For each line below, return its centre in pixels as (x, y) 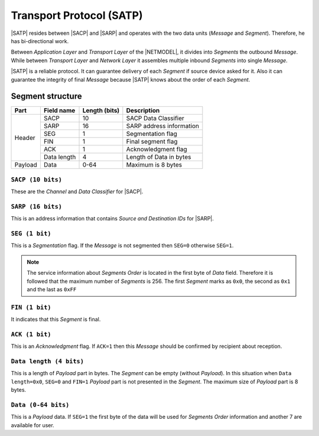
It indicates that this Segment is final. (56, 320)
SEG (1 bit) (31, 234)
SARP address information (163, 126)
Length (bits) (101, 110)
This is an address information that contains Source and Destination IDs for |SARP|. (112, 219)
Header (25, 138)
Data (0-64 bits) (40, 405)
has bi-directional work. (40, 41)
